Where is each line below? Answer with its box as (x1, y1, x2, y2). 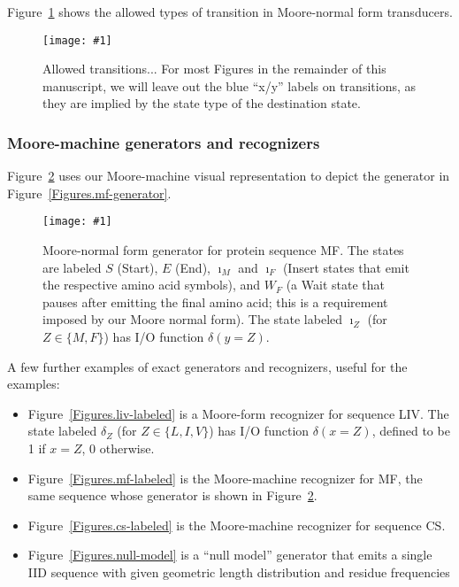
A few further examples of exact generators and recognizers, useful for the (7, 357, 408, 375)
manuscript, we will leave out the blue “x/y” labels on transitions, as (42, 76, 417, 95)
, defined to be (371, 421, 450, 440)
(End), (175, 258, 210, 276)
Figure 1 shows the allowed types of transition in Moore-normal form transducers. (7, 3, 453, 20)
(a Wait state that (286, 275, 385, 294)
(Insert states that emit (282, 258, 409, 276)
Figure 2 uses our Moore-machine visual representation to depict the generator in (7, 166, 450, 185)
